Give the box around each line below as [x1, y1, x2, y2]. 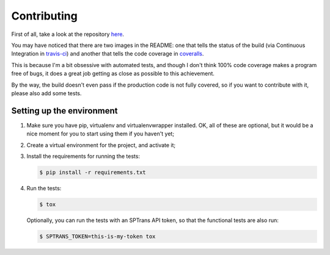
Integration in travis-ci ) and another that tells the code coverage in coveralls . [11, 50, 204, 57]
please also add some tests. [11, 89, 82, 97]
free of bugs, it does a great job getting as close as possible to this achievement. [11, 70, 215, 77]
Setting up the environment [11, 106, 118, 116]
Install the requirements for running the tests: [26, 153, 141, 160]
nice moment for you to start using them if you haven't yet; [26, 130, 174, 137]
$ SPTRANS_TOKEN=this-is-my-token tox [39, 232, 156, 240]
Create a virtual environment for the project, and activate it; [26, 141, 176, 149]
